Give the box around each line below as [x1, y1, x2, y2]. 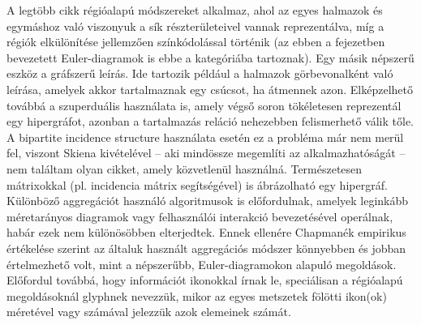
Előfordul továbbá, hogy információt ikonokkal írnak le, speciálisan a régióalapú [6, 272, 403, 289]
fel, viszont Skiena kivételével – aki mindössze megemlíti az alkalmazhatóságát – [6, 144, 406, 161]
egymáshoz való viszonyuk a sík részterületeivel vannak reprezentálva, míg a [6, 17, 384, 34]
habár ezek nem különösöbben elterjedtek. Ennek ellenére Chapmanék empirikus [6, 224, 406, 241]
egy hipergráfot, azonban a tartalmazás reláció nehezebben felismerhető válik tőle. [6, 113, 415, 130]
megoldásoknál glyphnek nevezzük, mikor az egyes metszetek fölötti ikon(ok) [6, 287, 387, 304]
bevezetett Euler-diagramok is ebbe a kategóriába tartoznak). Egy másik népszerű [6, 49, 415, 66]
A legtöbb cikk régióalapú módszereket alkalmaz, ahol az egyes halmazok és [6, 2, 383, 18]
